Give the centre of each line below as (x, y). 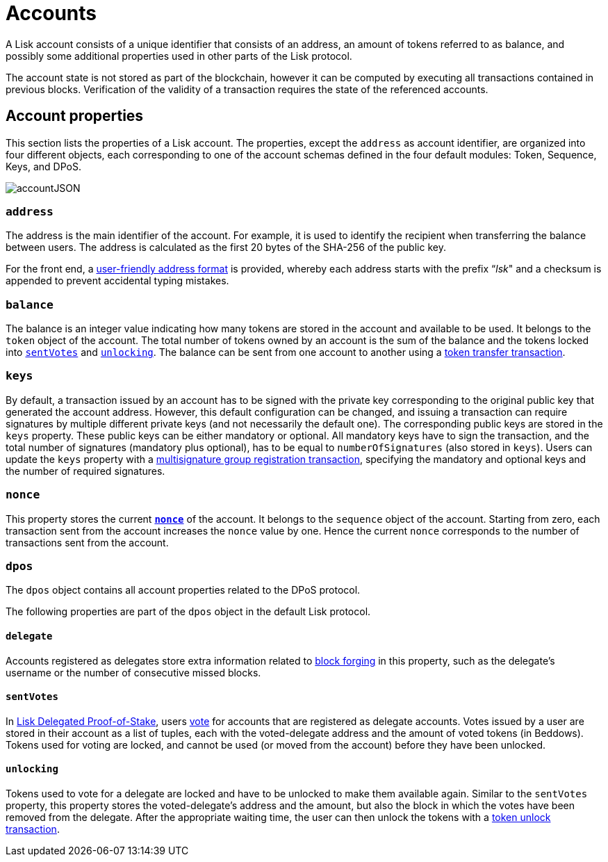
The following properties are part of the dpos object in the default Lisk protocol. (188, 612)
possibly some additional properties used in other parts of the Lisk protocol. (179, 56)
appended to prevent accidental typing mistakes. (117, 281)
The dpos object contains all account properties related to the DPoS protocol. (183, 590)
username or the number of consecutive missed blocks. (133, 672)
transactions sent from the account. (87, 542)
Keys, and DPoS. (43, 166)
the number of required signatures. (85, 471)
